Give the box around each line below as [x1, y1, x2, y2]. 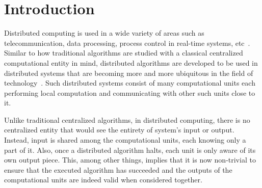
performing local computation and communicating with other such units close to [4, 87, 255, 98]
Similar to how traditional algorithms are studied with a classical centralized [4, 47, 243, 58]
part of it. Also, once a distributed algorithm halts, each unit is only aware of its [4, 144, 256, 155]
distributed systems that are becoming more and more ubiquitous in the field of [4, 67, 253, 78]
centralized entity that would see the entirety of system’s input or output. [4, 124, 234, 135]
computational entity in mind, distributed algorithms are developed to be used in [4, 57, 258, 68]
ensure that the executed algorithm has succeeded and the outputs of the [4, 164, 232, 175]
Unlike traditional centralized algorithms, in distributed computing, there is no [4, 114, 250, 125]
